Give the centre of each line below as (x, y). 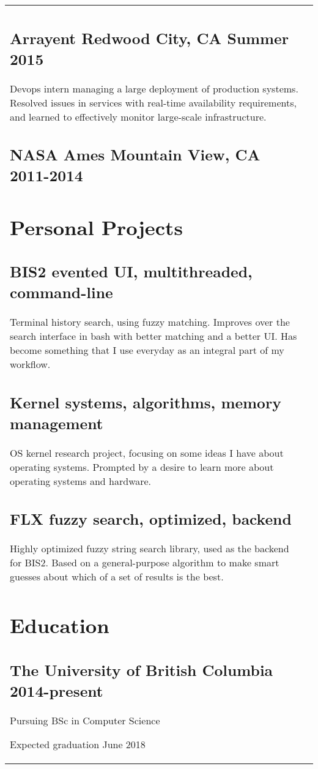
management (57, 423)
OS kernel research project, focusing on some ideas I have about (147, 452)
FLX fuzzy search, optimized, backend (151, 519)
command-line (61, 292)
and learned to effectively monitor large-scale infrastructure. (138, 116)
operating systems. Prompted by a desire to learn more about (142, 467)
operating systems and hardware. (81, 481)
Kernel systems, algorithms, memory (146, 402)
